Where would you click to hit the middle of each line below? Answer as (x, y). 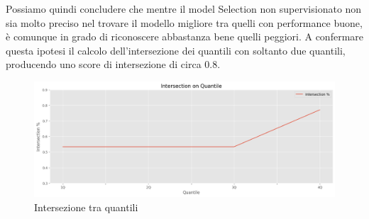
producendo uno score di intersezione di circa (104, 64)
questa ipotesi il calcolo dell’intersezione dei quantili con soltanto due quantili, (176, 50)
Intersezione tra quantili (86, 207)
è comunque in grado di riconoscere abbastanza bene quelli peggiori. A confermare (184, 36)
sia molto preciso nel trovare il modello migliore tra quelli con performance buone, (184, 22)
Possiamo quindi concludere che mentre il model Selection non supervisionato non (184, 9)
